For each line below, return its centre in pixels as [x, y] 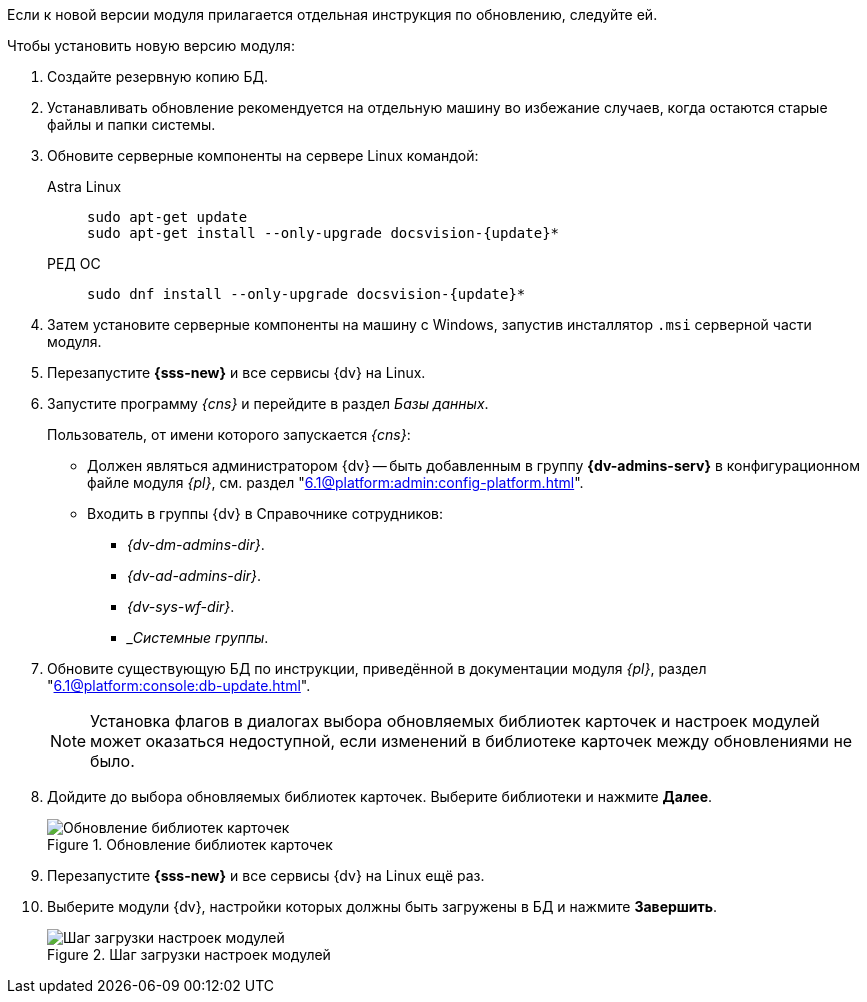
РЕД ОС [74, 263]
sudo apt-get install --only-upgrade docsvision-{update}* [323, 233]
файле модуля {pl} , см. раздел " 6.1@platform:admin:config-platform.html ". [335, 482]
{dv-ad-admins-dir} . [194, 575]
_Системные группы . [198, 637]
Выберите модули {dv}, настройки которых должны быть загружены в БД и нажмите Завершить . [382, 906]
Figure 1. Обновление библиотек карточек [190, 844]
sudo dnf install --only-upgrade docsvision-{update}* [306, 294]
